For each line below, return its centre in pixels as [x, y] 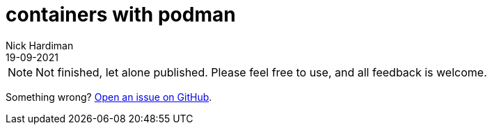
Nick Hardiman [40, 45]
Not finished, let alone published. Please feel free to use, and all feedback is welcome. [261, 72]
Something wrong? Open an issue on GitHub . [109, 97]
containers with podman [121, 15]
